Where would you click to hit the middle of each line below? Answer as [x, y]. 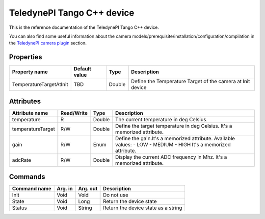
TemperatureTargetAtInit [40, 85]
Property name [30, 72]
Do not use [116, 195]
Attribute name [30, 113]
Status [19, 208]
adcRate [22, 160]
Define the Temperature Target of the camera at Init [190, 82]
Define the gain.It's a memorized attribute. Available [175, 138]
